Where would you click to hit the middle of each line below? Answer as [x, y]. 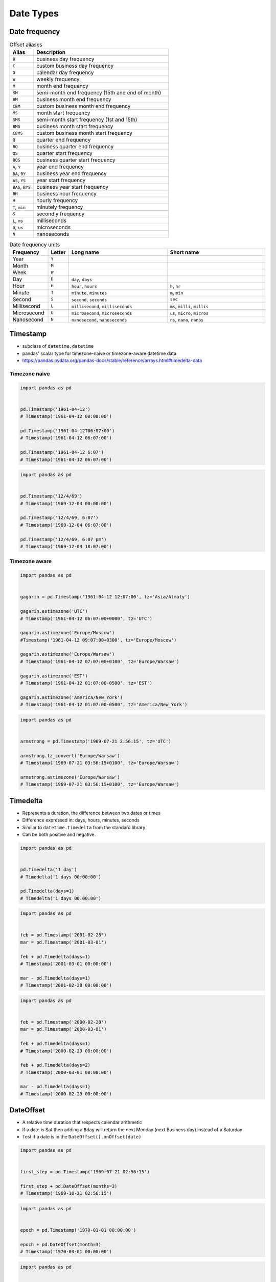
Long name [85, 252]
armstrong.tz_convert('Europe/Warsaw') [70, 756]
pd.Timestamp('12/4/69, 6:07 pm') [63, 539]
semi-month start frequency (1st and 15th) [87, 119]
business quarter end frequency [75, 147]
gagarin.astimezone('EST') [54, 676]
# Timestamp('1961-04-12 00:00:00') [66, 416]
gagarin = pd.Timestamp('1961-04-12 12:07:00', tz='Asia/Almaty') [105, 597]
